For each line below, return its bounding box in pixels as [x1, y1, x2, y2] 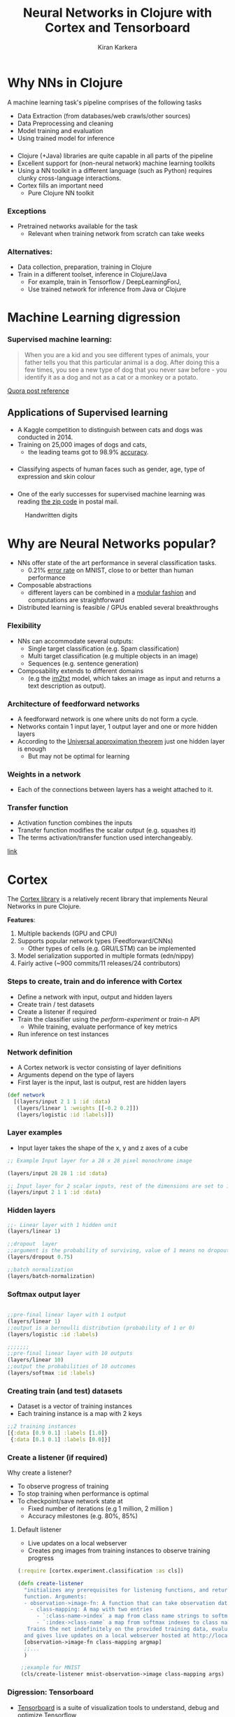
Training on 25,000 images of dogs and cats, [17, 440, 147, 449]
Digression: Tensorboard [7, 1688, 94, 1697]
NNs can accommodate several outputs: [17, 637, 134, 645]
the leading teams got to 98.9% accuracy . [27, 447, 149, 456]
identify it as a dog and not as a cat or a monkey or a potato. [24, 373, 199, 381]
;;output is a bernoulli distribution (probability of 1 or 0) [7, 1324, 196, 1331]
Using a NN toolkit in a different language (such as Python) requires [17, 166, 213, 174]
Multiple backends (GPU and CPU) [17, 929, 117, 938]
